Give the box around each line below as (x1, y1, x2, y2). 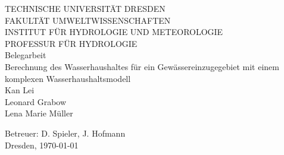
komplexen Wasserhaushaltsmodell (5, 72, 131, 84)
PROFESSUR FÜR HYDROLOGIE (5, 37, 138, 49)
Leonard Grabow (5, 95, 67, 107)
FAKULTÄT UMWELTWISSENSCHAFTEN (5, 14, 171, 26)
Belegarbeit (5, 49, 46, 61)
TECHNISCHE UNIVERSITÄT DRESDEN (5, 2, 166, 14)
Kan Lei (5, 84, 35, 96)
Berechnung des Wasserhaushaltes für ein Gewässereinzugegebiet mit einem (5, 60, 279, 72)
